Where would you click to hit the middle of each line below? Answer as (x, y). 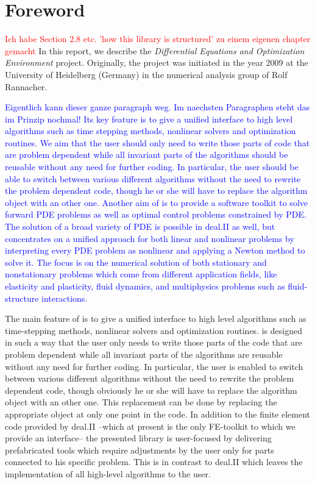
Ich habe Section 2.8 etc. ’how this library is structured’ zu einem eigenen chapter (158, 39)
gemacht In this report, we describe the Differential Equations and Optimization (155, 50)
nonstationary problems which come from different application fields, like (141, 274)
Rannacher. (26, 86)
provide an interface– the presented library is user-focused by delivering (138, 438)
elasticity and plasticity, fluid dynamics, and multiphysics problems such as (145, 286)
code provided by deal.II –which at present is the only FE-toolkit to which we (150, 426)
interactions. (65, 298)
